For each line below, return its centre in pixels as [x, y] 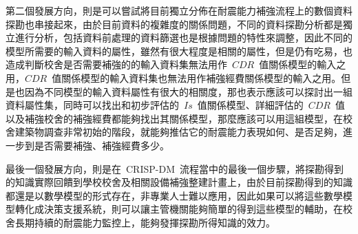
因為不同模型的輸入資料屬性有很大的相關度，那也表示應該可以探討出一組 [188, 91]
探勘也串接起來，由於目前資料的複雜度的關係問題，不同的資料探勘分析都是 [174, 24]
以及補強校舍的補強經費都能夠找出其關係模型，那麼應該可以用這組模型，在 [174, 118]
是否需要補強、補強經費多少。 [102, 145]
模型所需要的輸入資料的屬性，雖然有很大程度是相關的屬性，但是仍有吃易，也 [179, 51]
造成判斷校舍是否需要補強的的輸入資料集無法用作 [116, 64]
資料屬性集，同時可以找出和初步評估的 [92, 105]
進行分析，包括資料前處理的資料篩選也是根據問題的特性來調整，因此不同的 [183, 38]
